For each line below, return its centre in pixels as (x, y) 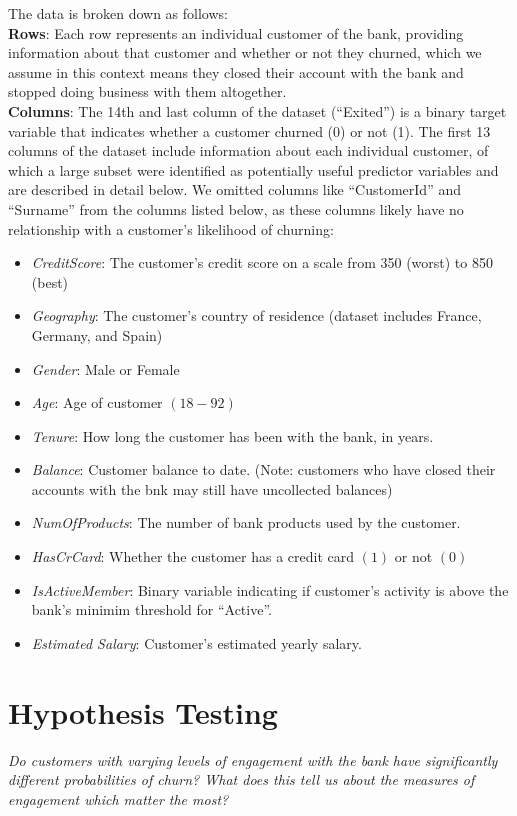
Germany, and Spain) (97, 334)
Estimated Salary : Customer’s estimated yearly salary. (196, 642)
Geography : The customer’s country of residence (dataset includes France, (256, 315)
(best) (50, 281)
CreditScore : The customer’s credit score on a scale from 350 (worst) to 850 (262, 262)
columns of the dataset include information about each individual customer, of (248, 150)
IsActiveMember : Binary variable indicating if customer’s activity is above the (270, 589)
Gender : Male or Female (105, 368)
